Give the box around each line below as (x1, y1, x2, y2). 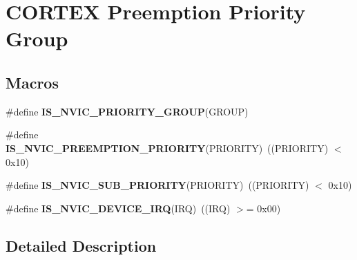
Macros (6, 71, 59, 93)
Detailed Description (6, 234, 157, 256)
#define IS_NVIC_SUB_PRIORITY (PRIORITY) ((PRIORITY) (6, 178, 309, 192)
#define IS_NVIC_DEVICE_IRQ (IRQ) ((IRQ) (6, 201, 231, 215)
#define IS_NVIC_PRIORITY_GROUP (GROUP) (6, 104, 249, 118)
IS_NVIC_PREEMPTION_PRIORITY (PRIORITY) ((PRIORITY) (6, 140, 329, 155)
